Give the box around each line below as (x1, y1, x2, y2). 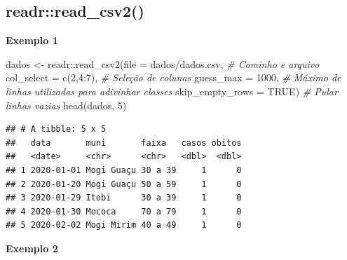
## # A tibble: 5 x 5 (6, 124, 107, 135)
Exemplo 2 (6, 240, 58, 255)
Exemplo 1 (6, 33, 58, 48)
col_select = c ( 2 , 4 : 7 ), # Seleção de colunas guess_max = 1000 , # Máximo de (6, 70, 341, 85)
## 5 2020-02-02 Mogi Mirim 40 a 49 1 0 (6, 220, 242, 231)
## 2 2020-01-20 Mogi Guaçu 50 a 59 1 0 (6, 179, 242, 189)
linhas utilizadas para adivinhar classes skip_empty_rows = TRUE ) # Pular (6, 83, 338, 98)
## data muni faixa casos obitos (6, 137, 242, 148)
